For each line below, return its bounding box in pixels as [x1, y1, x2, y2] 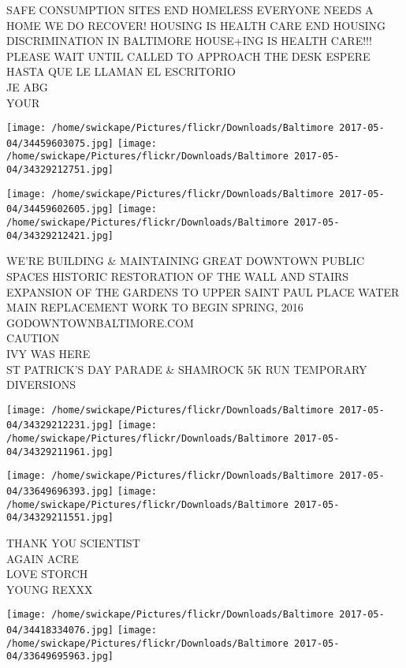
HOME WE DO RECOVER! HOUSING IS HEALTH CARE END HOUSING [6, 17, 386, 33]
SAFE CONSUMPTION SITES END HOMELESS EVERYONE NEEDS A [6, 2, 374, 17]
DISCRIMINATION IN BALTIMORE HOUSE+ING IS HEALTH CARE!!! [6, 32, 372, 49]
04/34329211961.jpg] [6, 446, 114, 457]
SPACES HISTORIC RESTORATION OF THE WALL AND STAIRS [6, 268, 349, 284]
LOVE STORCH [6, 565, 88, 582]
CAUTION [6, 330, 60, 346]
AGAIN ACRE [6, 550, 79, 566]
